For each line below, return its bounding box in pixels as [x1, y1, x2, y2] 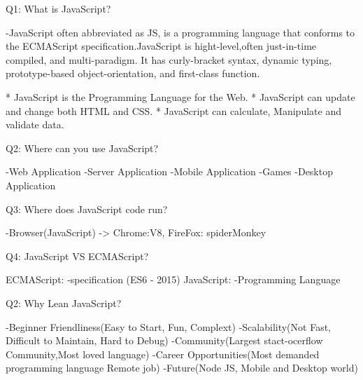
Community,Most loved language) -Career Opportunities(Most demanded [6, 346, 320, 361]
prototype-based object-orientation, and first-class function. [6, 66, 260, 81]
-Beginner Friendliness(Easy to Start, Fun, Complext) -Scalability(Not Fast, [6, 319, 332, 334]
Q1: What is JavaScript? [6, 1, 111, 15]
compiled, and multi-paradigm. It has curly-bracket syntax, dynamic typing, [6, 52, 332, 67]
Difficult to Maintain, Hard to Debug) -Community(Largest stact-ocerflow [6, 333, 323, 348]
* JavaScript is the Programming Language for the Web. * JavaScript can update [6, 89, 355, 104]
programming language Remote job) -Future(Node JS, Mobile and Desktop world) [6, 360, 358, 375]
